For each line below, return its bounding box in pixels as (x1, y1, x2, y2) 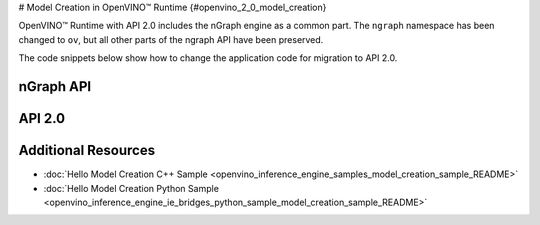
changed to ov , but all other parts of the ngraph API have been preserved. (18, 33, 324, 45)
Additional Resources (18, 142, 155, 159)
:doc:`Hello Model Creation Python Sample (43, 182, 220, 194)
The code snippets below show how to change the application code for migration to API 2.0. (18, 52, 398, 64)
